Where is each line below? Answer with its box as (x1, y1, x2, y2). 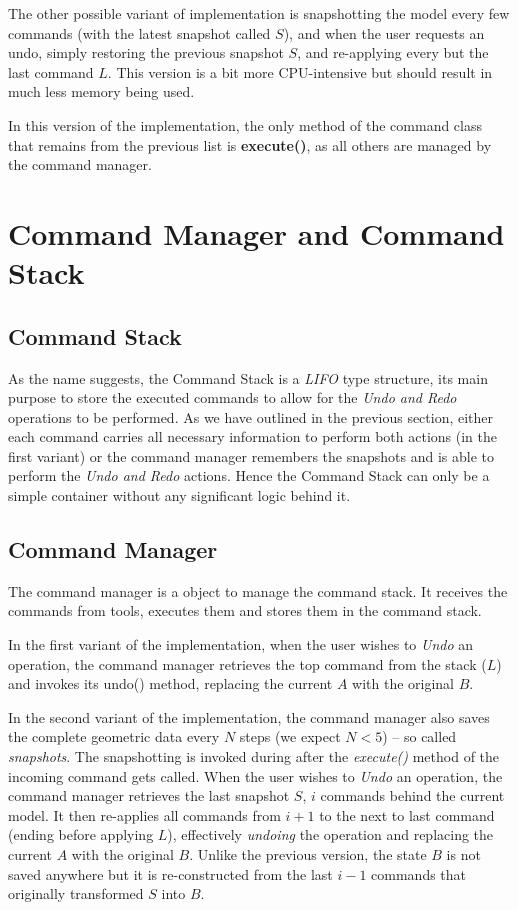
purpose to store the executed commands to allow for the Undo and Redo (8, 387, 457, 408)
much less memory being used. (8, 81, 195, 102)
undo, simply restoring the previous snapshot (8, 42, 284, 63)
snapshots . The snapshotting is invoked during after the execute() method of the (8, 746, 500, 767)
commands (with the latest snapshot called (8, 22, 271, 43)
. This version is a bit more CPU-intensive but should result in (107, 61, 493, 82)
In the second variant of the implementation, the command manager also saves (8, 706, 490, 727)
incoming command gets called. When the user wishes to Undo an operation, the (8, 765, 503, 786)
